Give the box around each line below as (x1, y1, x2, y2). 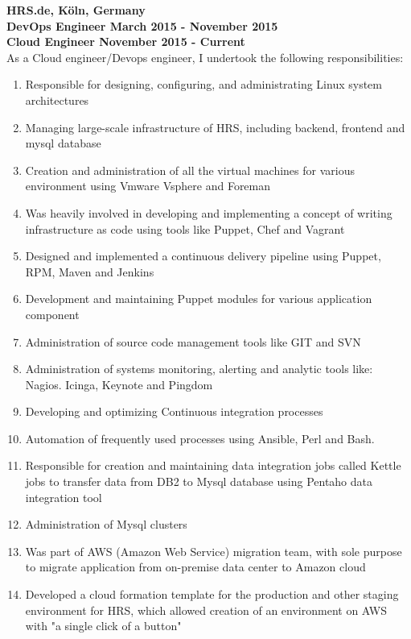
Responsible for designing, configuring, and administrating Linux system (25, 76, 382, 93)
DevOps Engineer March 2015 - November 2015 (6, 17, 278, 34)
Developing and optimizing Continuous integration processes (25, 403, 323, 420)
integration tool (25, 488, 102, 505)
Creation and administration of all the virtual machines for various (25, 161, 355, 178)
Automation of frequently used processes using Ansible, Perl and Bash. (25, 429, 375, 446)
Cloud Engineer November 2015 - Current (6, 33, 245, 50)
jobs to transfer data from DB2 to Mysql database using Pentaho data (25, 473, 373, 490)
